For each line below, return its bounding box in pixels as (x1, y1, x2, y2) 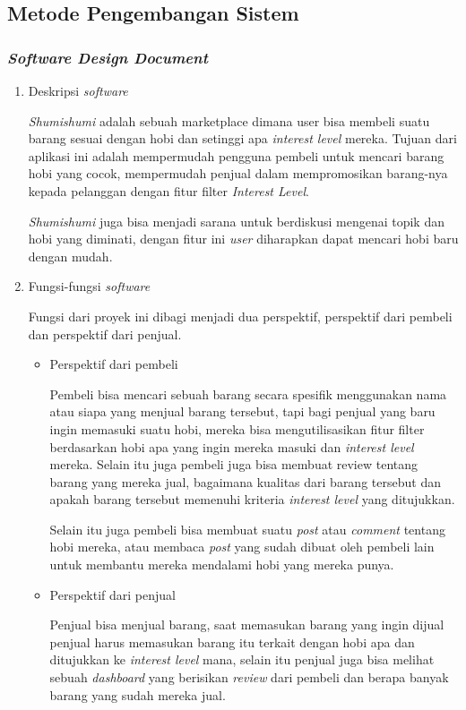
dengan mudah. (28, 246, 113, 265)
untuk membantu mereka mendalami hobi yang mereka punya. (49, 555, 394, 574)
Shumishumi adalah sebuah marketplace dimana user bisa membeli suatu (28, 111, 430, 130)
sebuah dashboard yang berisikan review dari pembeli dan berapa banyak (49, 668, 449, 687)
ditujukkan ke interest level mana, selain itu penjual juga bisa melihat (49, 650, 435, 669)
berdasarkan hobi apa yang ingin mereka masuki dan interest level (49, 437, 414, 456)
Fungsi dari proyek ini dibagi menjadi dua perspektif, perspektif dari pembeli (28, 306, 453, 325)
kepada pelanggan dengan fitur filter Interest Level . (28, 181, 309, 200)
